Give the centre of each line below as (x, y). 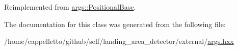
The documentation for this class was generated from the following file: (115, 24)
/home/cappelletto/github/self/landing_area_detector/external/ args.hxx (119, 41)
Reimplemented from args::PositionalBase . (70, 7)
